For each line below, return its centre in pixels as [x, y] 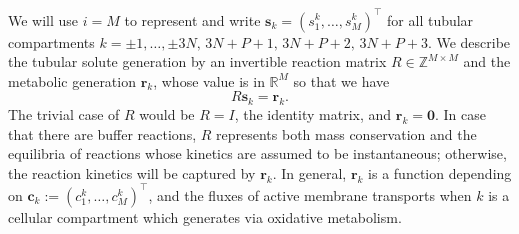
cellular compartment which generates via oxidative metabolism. [205, 216]
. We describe [469, 41]
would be [167, 114]
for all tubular [430, 19]
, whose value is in [209, 80]
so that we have [341, 80]
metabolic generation [72, 80]
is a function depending [440, 172]
